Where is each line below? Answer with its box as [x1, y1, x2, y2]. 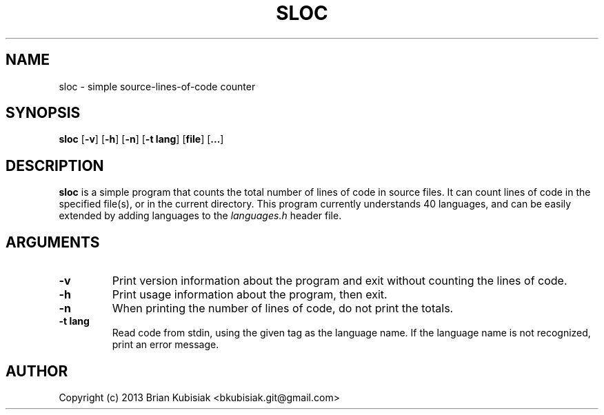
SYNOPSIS [6, 104, 81, 122]
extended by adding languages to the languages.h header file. [59, 210, 342, 222]
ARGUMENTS [6, 233, 100, 251]
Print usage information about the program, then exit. [112, 287, 387, 302]
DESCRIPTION [6, 156, 104, 174]
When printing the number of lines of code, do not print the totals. [112, 301, 454, 316]
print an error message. [112, 338, 219, 351]
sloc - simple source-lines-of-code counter [59, 80, 256, 92]
